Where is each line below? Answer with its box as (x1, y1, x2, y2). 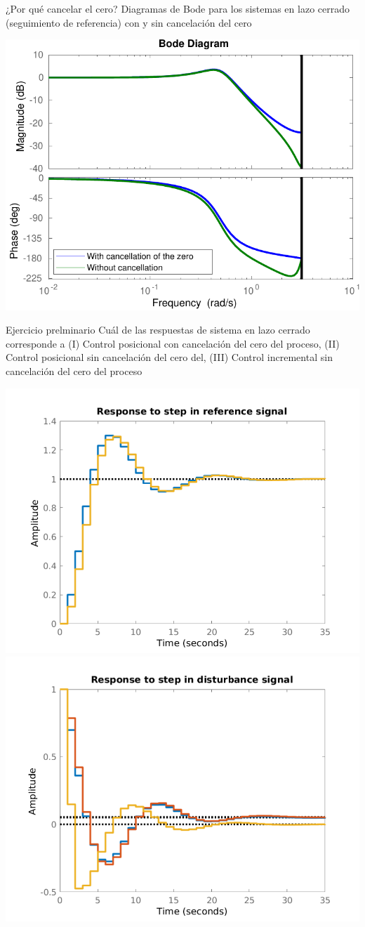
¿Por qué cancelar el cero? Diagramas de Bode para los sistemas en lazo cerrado (6, 1, 350, 15)
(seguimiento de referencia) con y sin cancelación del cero (6, 15, 252, 29)
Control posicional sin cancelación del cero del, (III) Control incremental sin (6, 350, 333, 364)
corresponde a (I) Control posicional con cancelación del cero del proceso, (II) (6, 336, 340, 350)
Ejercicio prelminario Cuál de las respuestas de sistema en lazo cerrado (6, 322, 310, 337)
